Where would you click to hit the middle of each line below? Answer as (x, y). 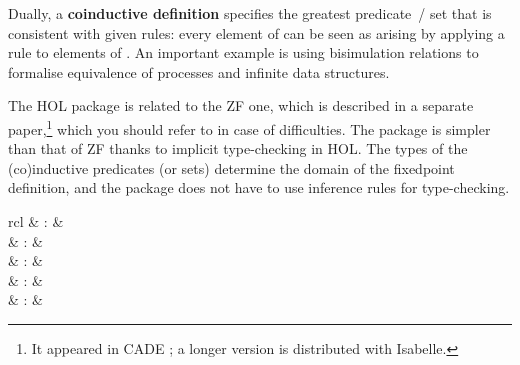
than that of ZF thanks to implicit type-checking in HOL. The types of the (238, 148)
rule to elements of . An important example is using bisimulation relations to (243, 52)
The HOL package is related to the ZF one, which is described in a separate (241, 105)
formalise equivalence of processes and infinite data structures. (199, 71)
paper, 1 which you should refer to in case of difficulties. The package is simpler (249, 127)
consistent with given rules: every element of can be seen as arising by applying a (256, 32)
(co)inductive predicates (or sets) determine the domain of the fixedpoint (231, 167)
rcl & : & (36, 221)
